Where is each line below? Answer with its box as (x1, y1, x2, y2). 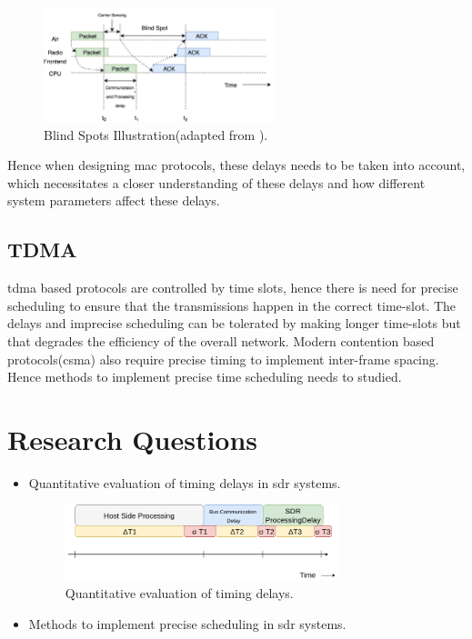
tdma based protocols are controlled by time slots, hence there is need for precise (7, 278, 458, 297)
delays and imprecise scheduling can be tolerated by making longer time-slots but (7, 314, 461, 333)
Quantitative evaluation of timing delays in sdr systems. (28, 473, 341, 492)
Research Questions (7, 420, 258, 457)
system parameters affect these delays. (7, 191, 220, 210)
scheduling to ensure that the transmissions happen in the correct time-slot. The (7, 295, 457, 315)
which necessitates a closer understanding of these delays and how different (7, 173, 426, 192)
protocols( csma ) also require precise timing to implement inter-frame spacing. (7, 349, 439, 368)
